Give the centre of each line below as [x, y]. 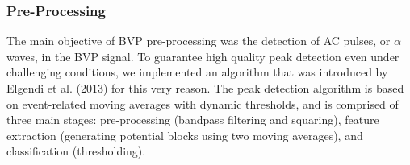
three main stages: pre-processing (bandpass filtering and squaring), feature [193, 120]
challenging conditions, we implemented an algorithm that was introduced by [197, 72]
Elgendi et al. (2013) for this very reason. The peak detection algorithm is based [205, 88]
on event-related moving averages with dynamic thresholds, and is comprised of [203, 103]
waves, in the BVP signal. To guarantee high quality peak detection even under [203, 56]
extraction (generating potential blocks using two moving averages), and [185, 135]
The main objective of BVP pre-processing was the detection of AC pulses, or [199, 41]
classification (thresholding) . [76, 151]
